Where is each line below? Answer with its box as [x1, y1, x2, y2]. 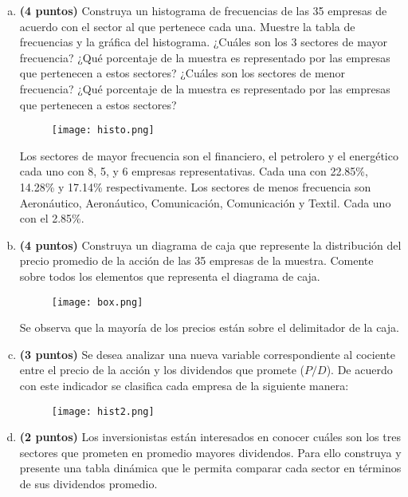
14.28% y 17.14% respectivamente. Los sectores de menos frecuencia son [19, 179, 371, 195]
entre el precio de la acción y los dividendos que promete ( [19, 361, 305, 378]
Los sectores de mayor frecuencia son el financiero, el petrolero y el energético [19, 147, 398, 164]
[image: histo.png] [51, 124, 155, 136]
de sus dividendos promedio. [19, 475, 158, 492]
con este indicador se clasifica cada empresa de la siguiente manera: [19, 377, 349, 393]
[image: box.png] [51, 296, 143, 308]
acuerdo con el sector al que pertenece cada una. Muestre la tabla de [19, 18, 355, 34]
